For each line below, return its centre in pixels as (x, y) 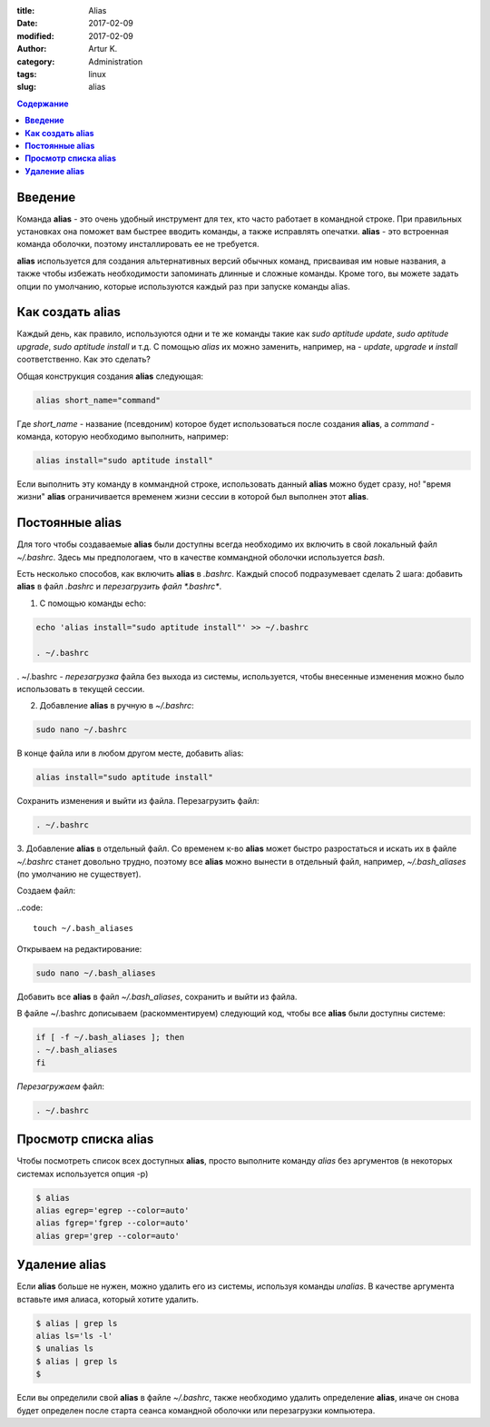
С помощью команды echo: (93, 603)
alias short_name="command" (98, 400)
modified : (35, 35)
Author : (32, 49)
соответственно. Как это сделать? (84, 360)
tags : (27, 74)
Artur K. (103, 49)
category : (36, 61)
